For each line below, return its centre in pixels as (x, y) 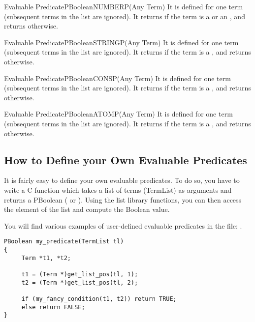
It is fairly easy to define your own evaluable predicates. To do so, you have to (122, 180)
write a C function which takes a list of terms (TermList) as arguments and (118, 190)
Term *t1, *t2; (46, 258)
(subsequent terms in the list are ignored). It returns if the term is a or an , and (125, 16)
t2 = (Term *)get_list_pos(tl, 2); (80, 282)
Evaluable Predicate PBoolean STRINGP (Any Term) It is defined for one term (121, 42)
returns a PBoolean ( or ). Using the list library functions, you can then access (123, 199)
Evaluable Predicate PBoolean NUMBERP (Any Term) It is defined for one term (124, 6)
